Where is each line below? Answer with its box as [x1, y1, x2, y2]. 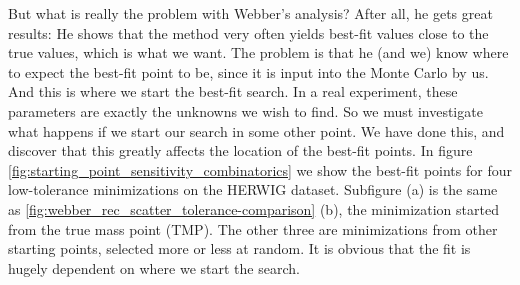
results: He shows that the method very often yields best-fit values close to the [8, 22, 489, 43]
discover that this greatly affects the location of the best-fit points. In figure [8, 140, 473, 161]
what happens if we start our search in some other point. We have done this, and [8, 120, 505, 141]
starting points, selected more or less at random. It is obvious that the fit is [8, 238, 471, 259]
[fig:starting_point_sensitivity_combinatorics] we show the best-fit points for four [8, 159, 512, 180]
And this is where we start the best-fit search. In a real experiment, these [8, 81, 458, 102]
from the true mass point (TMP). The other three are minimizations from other [8, 218, 498, 239]
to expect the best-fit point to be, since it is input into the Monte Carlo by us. [8, 61, 489, 82]
